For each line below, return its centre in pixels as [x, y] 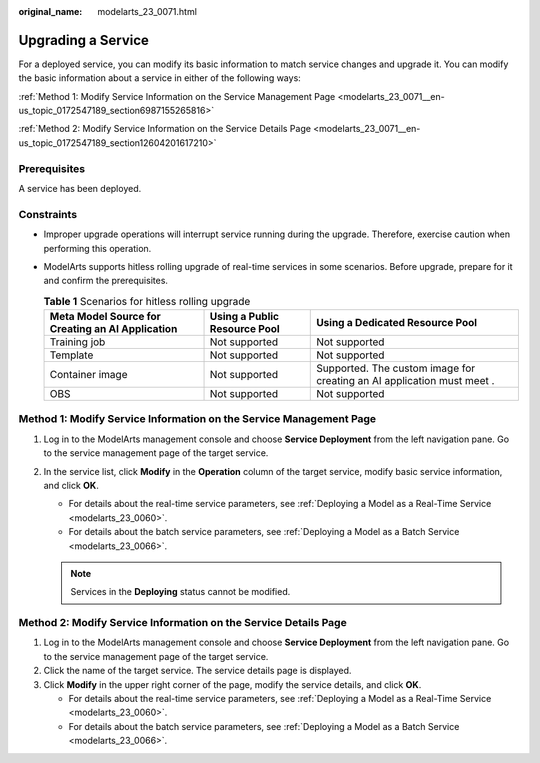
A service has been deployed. [80, 188]
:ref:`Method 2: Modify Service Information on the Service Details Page [165, 129]
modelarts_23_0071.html [147, 11]
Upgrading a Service [84, 40]
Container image [88, 375]
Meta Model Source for [105, 317]
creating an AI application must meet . [405, 381]
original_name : [50, 11]
